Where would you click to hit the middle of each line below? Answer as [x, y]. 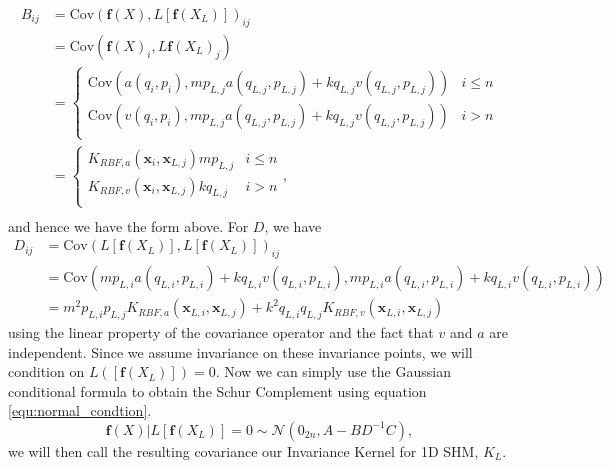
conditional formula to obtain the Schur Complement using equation [217, 390]
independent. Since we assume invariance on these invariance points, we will [240, 351]
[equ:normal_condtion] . [80, 410]
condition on [46, 371]
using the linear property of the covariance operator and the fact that [221, 332]
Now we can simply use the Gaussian [337, 371]
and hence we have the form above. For [128, 225]
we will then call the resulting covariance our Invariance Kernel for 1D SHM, [243, 450]
